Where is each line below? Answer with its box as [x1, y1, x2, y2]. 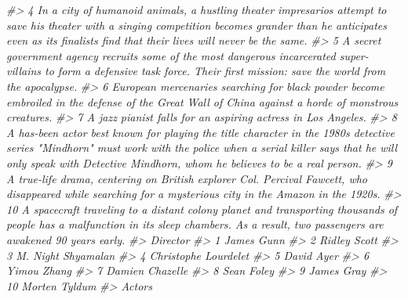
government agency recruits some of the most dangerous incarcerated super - [6, 47, 369, 63]
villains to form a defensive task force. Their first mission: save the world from [6, 63, 386, 79]
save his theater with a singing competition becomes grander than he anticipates [6, 16, 388, 33]
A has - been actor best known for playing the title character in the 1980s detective [6, 124, 395, 140]
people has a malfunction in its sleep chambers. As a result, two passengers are [6, 216, 384, 232]
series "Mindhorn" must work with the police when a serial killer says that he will [6, 139, 398, 156]
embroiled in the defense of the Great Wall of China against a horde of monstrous [6, 93, 399, 110]
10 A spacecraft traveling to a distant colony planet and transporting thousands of [6, 200, 398, 217]
